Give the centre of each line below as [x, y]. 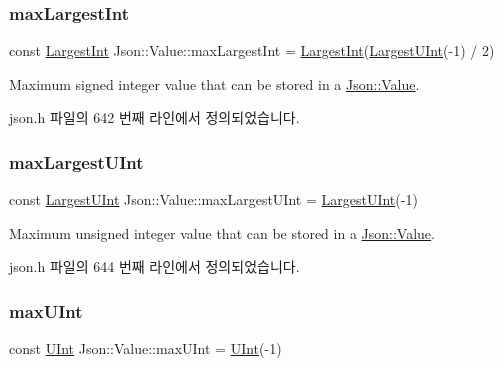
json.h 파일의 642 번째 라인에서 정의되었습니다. [154, 117]
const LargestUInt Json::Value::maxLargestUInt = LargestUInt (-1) [213, 199]
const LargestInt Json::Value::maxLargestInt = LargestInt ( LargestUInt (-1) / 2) [252, 50]
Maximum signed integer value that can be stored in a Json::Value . [214, 83]
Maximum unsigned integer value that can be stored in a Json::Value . [222, 232]
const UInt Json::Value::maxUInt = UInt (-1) [145, 348]
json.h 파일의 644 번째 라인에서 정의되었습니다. [154, 266]
